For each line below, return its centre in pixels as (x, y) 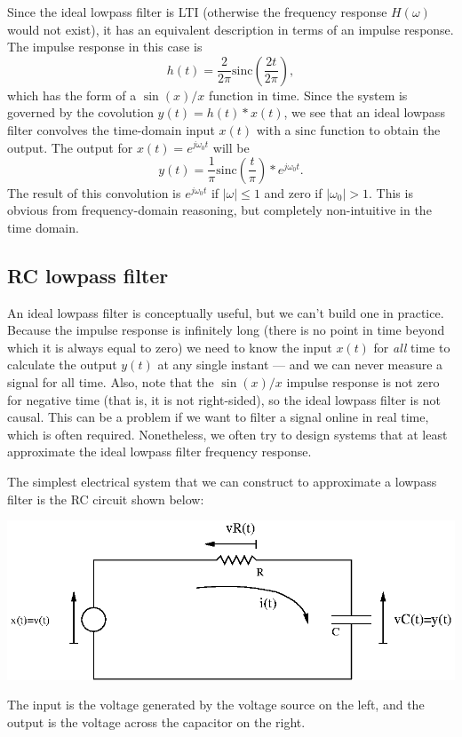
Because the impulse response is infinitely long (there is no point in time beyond (226, 330)
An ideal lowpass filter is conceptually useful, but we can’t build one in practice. (226, 312)
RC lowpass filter (88, 275)
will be (231, 147)
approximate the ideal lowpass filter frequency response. (159, 452)
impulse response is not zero (363, 381)
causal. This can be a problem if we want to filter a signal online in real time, (218, 417)
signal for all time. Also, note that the (111, 381)
